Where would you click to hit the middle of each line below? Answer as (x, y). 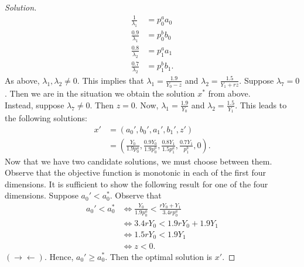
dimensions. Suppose (42, 195)
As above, (22, 80)
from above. (229, 93)
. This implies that (110, 80)
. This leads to (261, 105)
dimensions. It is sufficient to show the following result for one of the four (136, 184)
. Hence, (59, 256)
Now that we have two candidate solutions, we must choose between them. (139, 161)
